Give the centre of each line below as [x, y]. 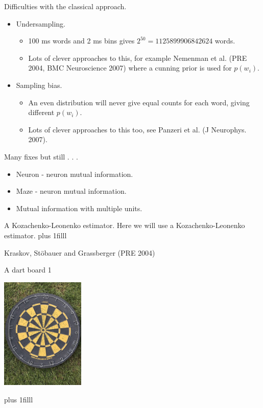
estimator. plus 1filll [35, 235]
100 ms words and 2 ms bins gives [81, 41]
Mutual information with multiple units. [79, 208]
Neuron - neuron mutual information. [75, 174]
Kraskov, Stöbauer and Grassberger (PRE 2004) [80, 252]
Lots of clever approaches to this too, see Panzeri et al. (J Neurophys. [137, 129]
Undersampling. [41, 23]
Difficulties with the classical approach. [65, 6]
